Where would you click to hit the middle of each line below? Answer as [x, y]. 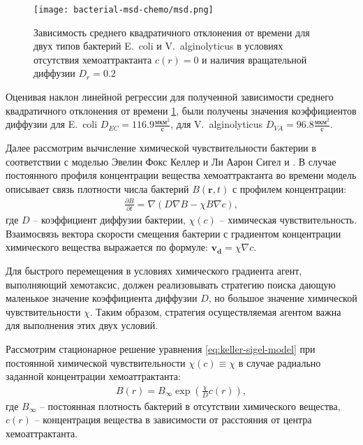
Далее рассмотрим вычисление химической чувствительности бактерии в [161, 148]
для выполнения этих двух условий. [82, 325]
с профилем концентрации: [289, 188]
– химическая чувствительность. [288, 220]
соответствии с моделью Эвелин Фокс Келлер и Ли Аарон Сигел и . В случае [171, 161]
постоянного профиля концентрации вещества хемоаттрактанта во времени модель [181, 175]
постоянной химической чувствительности [96, 362]
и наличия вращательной [254, 59]
